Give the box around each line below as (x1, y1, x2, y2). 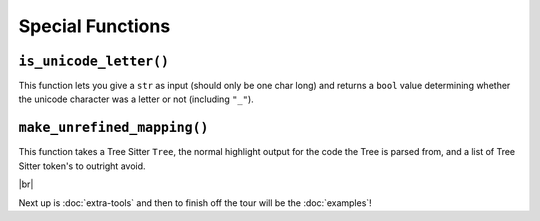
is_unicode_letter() (18, 53, 170, 69)
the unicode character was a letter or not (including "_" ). (18, 93, 254, 105)
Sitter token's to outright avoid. (18, 160, 146, 172)
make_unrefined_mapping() (18, 120, 209, 136)
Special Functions (18, 15, 171, 37)
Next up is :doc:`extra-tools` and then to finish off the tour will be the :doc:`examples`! (18, 196, 372, 209)
